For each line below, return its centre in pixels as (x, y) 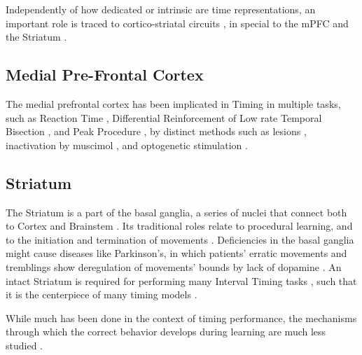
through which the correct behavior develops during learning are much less (166, 332)
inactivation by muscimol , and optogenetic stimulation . (127, 145)
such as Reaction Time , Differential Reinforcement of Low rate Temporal (164, 117)
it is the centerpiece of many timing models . (102, 294)
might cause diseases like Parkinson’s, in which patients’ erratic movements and (176, 253)
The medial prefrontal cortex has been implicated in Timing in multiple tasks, (173, 103)
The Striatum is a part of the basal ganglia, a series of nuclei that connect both (176, 212)
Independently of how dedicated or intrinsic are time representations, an (161, 9)
